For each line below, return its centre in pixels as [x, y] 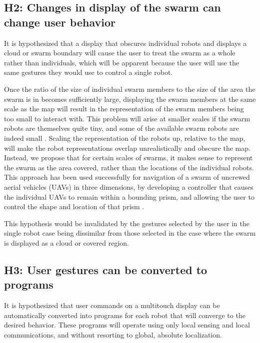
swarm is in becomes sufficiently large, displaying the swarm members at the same [130, 99]
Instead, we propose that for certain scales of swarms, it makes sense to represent [128, 158]
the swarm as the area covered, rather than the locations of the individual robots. [129, 167]
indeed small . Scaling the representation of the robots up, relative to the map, [125, 138]
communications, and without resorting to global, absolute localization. [113, 334]
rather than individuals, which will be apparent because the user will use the [121, 62]
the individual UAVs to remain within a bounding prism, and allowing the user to [129, 196]
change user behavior [60, 22]
